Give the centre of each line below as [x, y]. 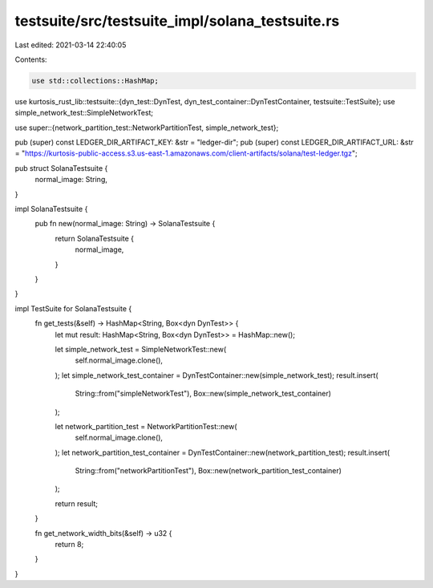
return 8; [69, 545]
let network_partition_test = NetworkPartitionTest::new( [146, 426]
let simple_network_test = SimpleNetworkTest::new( [141, 349]
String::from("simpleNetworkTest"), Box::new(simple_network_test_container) [203, 394]
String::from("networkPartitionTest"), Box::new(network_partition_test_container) [208, 471]
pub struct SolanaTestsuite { [61, 168]
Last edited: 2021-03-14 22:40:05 [71, 45]
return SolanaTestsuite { [95, 238]
